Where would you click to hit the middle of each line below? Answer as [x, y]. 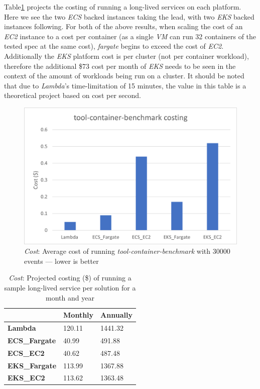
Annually [116, 315]
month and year [70, 297]
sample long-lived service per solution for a [70, 287]
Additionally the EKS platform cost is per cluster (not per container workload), [126, 56]
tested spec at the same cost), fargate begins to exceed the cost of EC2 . [114, 46]
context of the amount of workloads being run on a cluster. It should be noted [124, 76]
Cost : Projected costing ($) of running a [70, 278]
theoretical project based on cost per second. [73, 95]
